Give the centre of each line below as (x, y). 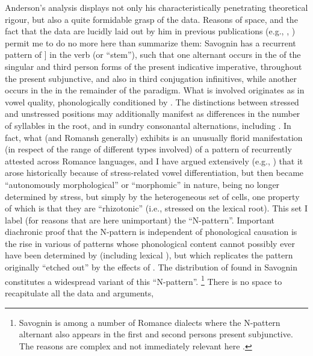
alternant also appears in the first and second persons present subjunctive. (156, 334)
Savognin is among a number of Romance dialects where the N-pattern (150, 322)
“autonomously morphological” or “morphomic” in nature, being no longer (142, 184)
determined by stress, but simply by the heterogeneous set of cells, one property (152, 196)
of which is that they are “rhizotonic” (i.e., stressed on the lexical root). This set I (156, 208)
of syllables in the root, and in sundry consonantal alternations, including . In (148, 125)
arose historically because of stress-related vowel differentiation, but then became (154, 173)
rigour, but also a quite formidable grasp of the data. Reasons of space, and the (151, 19)
